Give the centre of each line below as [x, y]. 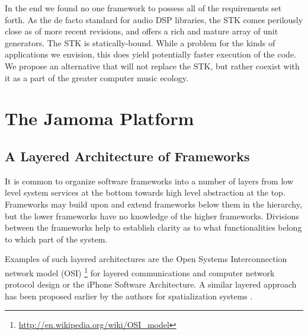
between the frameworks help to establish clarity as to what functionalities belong [153, 227]
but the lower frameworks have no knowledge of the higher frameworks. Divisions [152, 216]
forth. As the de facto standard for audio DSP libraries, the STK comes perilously [154, 19]
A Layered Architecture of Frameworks [127, 156]
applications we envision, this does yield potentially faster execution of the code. [150, 54]
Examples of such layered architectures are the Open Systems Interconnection [146, 259]
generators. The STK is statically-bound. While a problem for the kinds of [140, 42]
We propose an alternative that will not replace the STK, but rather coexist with [152, 66]
